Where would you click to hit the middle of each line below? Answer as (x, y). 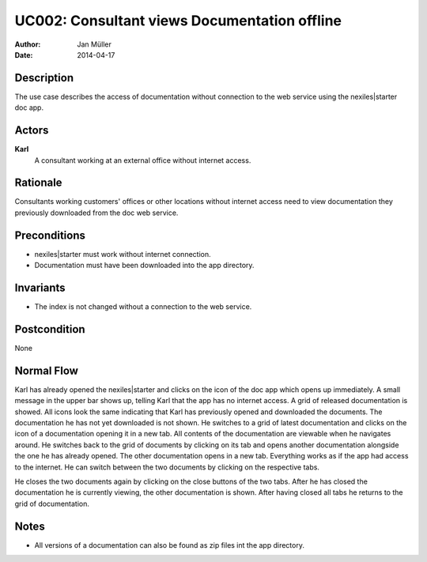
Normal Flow (47, 370)
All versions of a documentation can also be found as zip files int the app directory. (169, 545)
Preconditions (50, 235)
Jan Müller (94, 44)
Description (44, 78)
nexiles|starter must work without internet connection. (123, 254)
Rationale (38, 183)
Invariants (40, 287)
